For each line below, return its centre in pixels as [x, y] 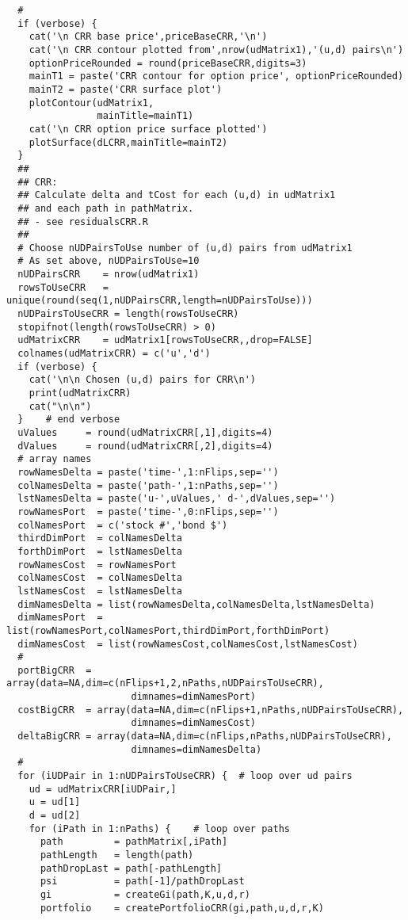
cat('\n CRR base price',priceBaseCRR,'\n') [148, 37]
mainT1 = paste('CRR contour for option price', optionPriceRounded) [216, 76]
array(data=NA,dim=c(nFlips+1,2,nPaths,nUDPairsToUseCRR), [165, 683]
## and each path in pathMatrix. [106, 208]
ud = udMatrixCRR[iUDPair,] [103, 789]
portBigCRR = [55, 670]
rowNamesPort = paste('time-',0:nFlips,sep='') [148, 512]
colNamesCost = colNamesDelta [100, 578]
